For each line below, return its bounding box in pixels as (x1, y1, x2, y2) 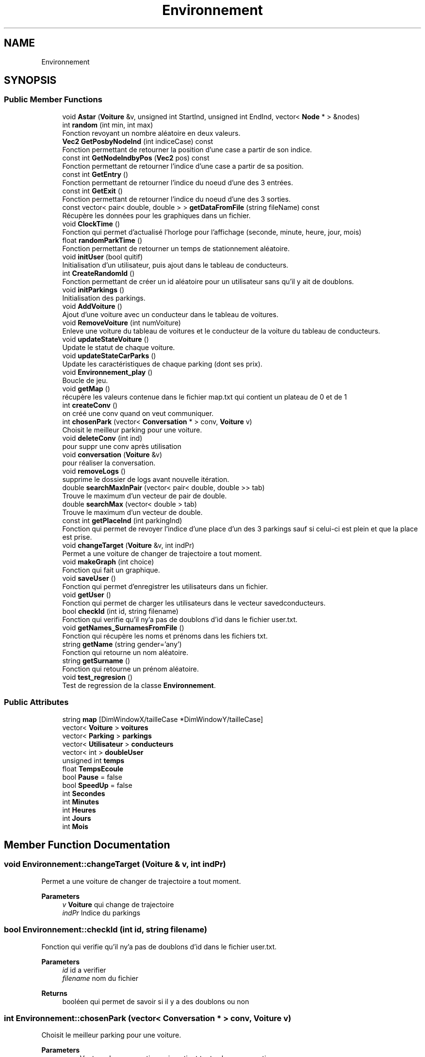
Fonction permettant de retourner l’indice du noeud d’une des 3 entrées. (62, 178, 293, 187)
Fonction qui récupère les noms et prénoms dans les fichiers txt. (62, 631, 268, 640)
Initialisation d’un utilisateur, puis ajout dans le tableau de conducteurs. (62, 260, 289, 269)
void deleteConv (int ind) (62, 433, 143, 442)
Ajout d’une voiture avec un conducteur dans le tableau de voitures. (62, 310, 278, 319)
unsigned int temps (62, 756, 125, 765)
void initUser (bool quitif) (62, 252, 143, 261)
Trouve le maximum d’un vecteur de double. (62, 508, 203, 516)
